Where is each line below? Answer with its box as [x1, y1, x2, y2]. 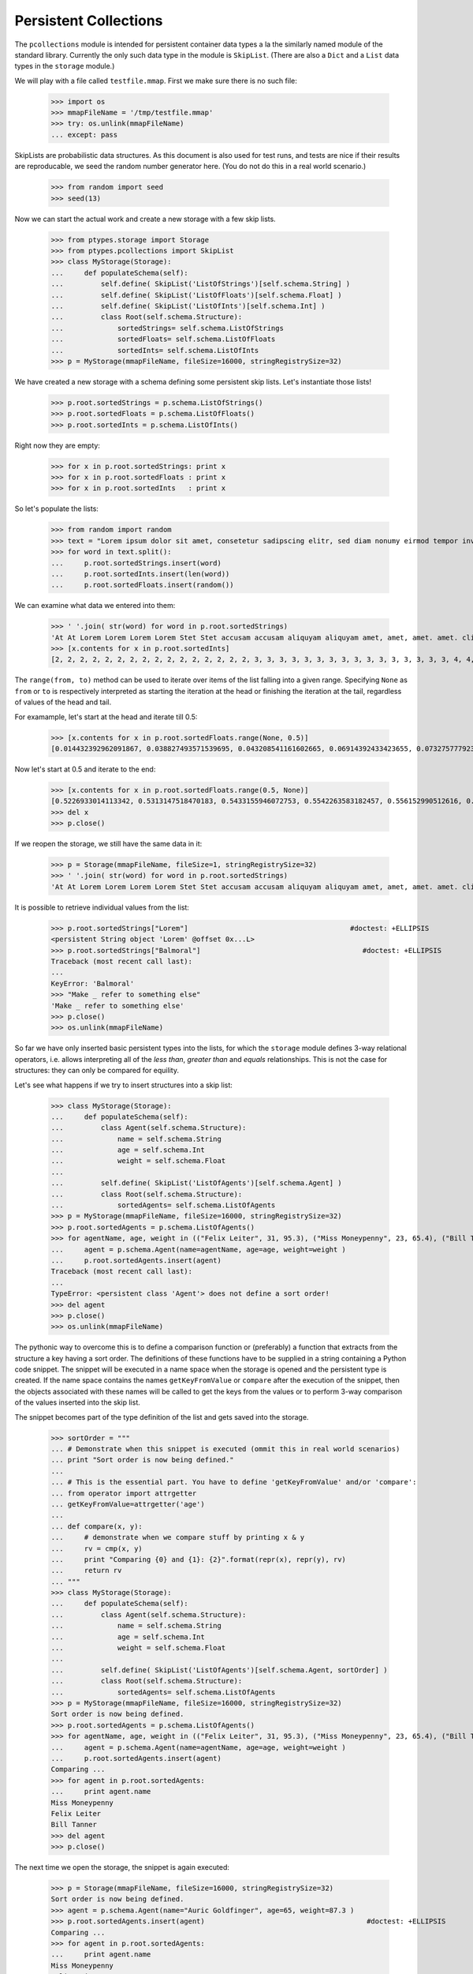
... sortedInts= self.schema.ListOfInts [50, 346, 259, 355]
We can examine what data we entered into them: [14, 601, 176, 610]
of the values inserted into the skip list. [14, 1398, 141, 1407]
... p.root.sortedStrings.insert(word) [50, 558, 222, 568]
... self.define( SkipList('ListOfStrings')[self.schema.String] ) [50, 280, 351, 288]
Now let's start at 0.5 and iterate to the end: [14, 764, 156, 774]
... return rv [50, 1566, 122, 1575]
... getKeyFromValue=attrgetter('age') [50, 1499, 205, 1508]
